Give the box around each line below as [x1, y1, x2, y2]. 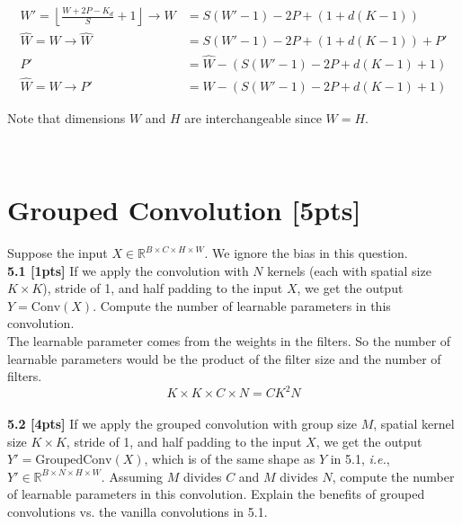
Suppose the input [7, 244, 108, 262]
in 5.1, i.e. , [330, 449, 390, 468]
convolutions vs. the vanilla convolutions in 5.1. [7, 502, 268, 520]
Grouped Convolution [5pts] [7, 191, 361, 228]
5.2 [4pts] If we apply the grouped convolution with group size [7, 413, 357, 432]
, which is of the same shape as [144, 449, 315, 468]
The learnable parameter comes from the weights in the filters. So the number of [7, 332, 451, 351]
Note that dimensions [7, 108, 126, 127]
